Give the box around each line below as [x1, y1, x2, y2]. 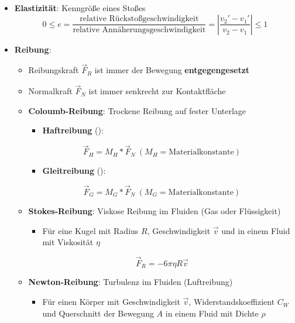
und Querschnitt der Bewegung [42, 307, 154, 319]
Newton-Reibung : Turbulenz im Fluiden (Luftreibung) [28, 276, 233, 288]
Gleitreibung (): [42, 164, 106, 177]
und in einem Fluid [221, 224, 290, 236]
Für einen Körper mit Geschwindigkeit [42, 295, 180, 308]
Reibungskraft [28, 64, 79, 76]
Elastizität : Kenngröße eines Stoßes [14, 2, 146, 13]
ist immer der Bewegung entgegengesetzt [94, 64, 250, 76]
